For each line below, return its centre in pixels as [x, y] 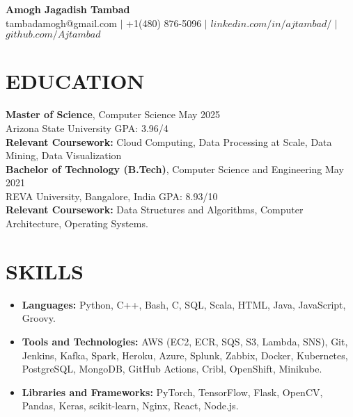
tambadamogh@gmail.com [61, 23]
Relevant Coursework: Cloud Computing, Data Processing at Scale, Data [169, 141]
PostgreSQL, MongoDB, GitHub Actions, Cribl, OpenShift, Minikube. [172, 369]
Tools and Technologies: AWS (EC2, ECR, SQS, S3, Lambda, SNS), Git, [185, 341]
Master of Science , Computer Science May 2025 [113, 114]
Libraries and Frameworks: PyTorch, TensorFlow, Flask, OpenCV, [172, 392]
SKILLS [45, 271]
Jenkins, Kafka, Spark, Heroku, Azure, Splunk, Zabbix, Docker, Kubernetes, [185, 355]
